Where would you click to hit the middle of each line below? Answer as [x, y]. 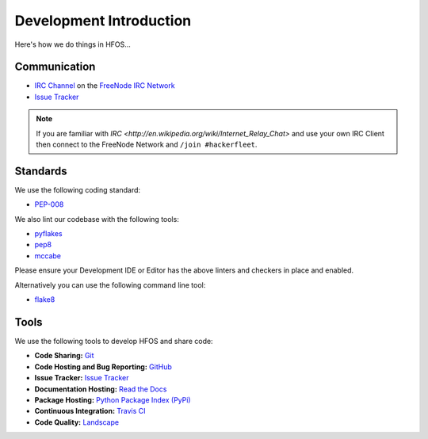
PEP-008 [49, 204]
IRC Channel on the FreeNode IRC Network [105, 86]
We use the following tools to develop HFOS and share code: [114, 341]
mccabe [48, 256]
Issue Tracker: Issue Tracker [82, 378]
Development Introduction [103, 21]
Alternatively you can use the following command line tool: [110, 284]
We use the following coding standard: [78, 189]
